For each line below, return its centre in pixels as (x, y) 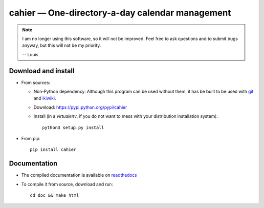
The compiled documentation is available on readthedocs (79, 175)
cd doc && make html (55, 196)
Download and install (42, 71)
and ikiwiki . (45, 98)
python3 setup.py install (73, 127)
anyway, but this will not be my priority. (62, 45)
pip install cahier (53, 150)
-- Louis (30, 54)
